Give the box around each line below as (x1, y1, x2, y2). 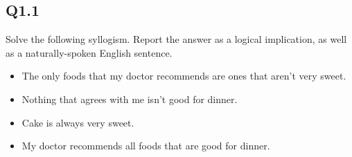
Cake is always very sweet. (21, 115, 134, 129)
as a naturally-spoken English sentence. (6, 45, 173, 59)
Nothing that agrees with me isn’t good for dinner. (21, 91, 238, 106)
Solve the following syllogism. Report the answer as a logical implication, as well (6, 32, 347, 46)
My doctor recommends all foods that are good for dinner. (21, 138, 270, 153)
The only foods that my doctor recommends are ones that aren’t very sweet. (21, 68, 346, 83)
